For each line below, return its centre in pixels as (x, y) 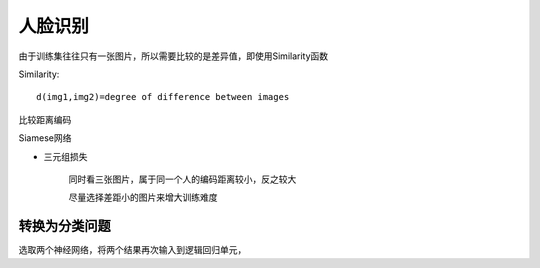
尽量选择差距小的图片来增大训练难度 (143, 197)
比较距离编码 (45, 119)
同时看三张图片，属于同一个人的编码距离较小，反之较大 (182, 179)
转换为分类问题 (64, 226)
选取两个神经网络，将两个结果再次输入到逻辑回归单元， (132, 250)
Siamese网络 (45, 138)
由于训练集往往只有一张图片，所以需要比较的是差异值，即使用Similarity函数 (173, 56)
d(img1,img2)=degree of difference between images (163, 97)
